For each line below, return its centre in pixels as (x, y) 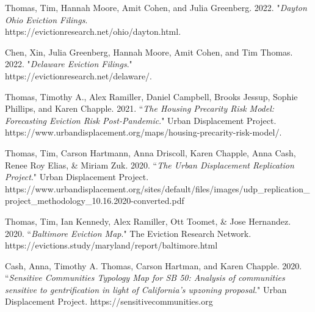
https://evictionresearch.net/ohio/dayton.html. (93, 31)
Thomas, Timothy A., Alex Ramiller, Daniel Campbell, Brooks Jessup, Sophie (151, 96)
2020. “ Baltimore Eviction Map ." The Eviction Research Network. (128, 233)
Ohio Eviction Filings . (46, 19)
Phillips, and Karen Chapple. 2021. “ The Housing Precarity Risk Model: (140, 108)
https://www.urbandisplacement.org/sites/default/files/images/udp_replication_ (157, 188)
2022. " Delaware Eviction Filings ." (69, 64)
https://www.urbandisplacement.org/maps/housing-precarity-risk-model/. (143, 132)
